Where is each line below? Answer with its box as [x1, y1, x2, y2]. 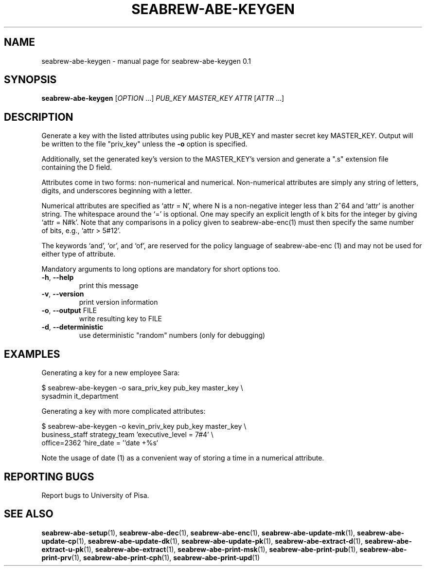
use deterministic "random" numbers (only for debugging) [79, 331, 266, 340]
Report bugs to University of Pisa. [41, 491, 149, 499]
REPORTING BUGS [4, 470, 94, 483]
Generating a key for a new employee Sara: [41, 368, 180, 377]
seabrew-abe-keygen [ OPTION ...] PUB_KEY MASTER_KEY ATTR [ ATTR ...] [41, 94, 284, 103]
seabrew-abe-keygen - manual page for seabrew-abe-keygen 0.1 [41, 56, 251, 65]
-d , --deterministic [41, 323, 104, 331]
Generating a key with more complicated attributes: [41, 407, 206, 416]
